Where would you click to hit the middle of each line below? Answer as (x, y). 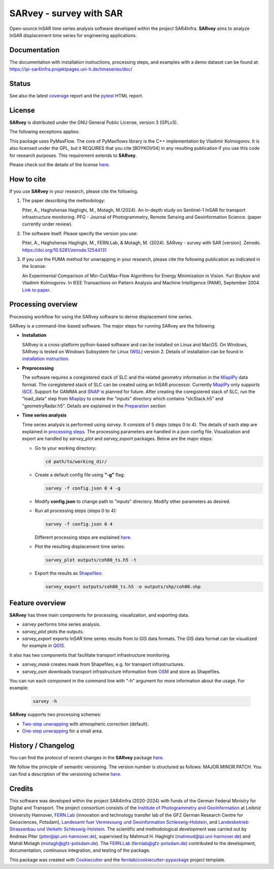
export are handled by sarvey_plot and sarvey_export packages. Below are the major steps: (117, 439)
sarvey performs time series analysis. (61, 624)
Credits (21, 788)
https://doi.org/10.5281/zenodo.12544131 (64, 250)
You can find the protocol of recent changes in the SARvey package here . (87, 758)
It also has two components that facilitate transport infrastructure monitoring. (90, 655)
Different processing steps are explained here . (83, 537)
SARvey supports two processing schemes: (55, 715)
